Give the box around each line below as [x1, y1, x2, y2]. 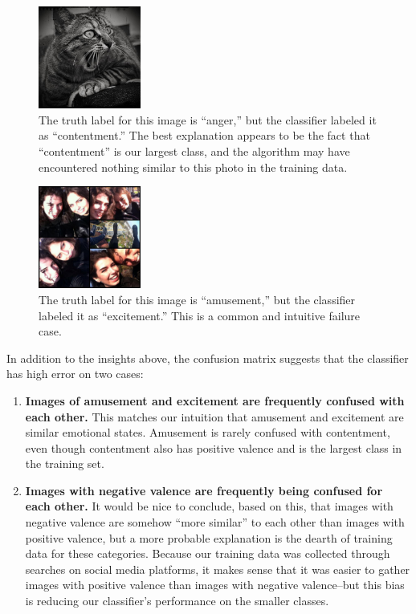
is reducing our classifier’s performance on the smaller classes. [25, 592, 329, 609]
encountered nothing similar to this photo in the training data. [39, 158, 348, 175]
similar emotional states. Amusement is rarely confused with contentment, [25, 424, 390, 441]
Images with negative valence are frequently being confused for [25, 482, 383, 498]
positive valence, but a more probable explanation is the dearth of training [25, 529, 393, 546]
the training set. [25, 455, 104, 472]
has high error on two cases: [6, 365, 144, 382]
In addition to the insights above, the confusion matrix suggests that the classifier [6, 349, 409, 366]
